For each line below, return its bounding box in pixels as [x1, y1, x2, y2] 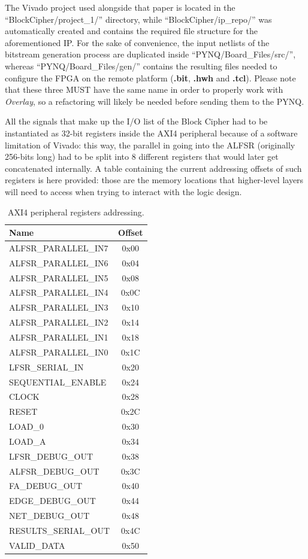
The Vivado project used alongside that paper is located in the [5, 1, 235, 13]
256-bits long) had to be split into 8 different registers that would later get [5, 150, 279, 163]
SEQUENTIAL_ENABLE [9, 375, 107, 388]
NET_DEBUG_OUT [9, 509, 90, 522]
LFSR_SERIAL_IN [9, 360, 84, 373]
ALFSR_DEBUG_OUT [9, 464, 99, 477]
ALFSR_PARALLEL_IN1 [9, 331, 108, 343]
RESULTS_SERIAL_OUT [9, 524, 110, 536]
